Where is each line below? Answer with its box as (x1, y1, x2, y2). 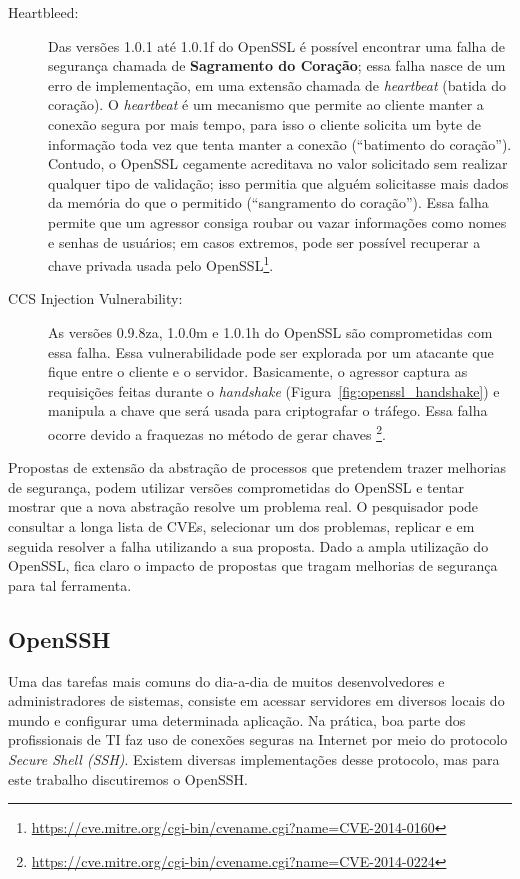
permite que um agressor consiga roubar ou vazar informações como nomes (48, 211, 507, 232)
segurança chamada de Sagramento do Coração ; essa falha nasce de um (48, 55, 506, 76)
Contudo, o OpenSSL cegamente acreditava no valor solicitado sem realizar (48, 153, 508, 174)
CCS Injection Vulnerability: (8, 288, 183, 309)
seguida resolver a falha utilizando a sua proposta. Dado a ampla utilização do (8, 535, 489, 556)
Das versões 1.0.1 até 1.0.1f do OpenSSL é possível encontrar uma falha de (48, 35, 506, 56)
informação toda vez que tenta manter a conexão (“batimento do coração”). (48, 133, 512, 154)
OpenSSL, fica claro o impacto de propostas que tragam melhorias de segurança (8, 555, 498, 576)
